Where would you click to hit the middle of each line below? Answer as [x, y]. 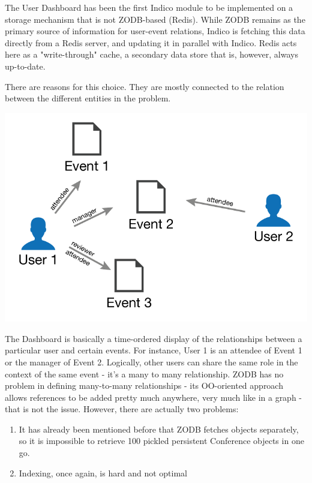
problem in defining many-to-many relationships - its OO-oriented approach [144, 385]
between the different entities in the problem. [88, 98]
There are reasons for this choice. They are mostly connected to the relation [145, 86]
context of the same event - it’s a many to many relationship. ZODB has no [144, 373]
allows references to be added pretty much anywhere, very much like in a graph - [154, 397]
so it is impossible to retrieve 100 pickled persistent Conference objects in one [161, 441]
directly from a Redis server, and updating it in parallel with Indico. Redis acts [151, 42]
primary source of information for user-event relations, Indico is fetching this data [155, 31]
